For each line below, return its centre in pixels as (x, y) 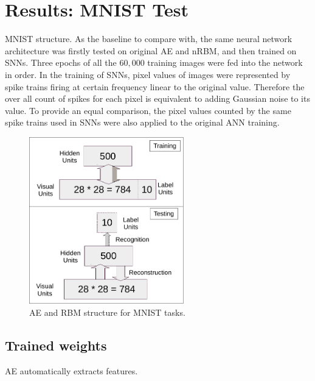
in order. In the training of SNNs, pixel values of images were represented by (148, 74)
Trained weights (56, 345)
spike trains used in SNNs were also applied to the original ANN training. (142, 122)
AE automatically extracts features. (71, 370)
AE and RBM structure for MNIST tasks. (107, 312)
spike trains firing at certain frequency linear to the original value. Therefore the (155, 86)
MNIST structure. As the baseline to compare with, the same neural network (149, 39)
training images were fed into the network (225, 62)
